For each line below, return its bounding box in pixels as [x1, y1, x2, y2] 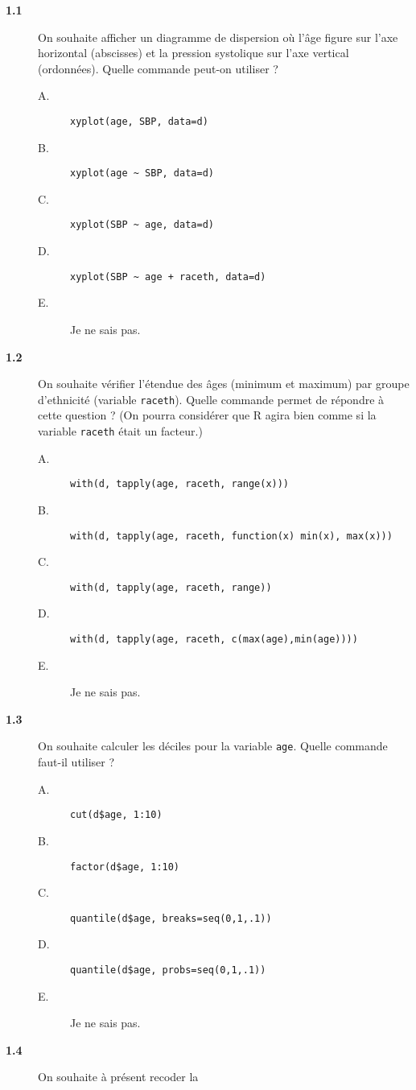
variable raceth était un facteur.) [38, 423, 203, 439]
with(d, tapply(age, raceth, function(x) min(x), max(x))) [70, 530, 393, 542]
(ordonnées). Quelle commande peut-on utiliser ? [38, 60, 278, 76]
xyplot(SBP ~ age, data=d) [70, 219, 214, 231]
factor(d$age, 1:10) [70, 861, 180, 873]
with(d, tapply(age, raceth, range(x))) [70, 478, 290, 490]
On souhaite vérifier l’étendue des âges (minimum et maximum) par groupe [38, 375, 410, 392]
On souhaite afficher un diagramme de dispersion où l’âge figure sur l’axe [38, 28, 398, 45]
